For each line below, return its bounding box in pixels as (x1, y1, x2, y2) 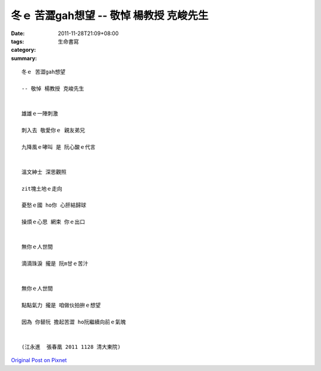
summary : (11, 54, 37, 62)
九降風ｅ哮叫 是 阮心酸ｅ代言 (21, 144, 96, 150)
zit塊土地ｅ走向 (21, 185, 62, 192)
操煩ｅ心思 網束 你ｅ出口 (21, 219, 86, 226)
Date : (11, 30, 25, 37)
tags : (11, 38, 24, 45)
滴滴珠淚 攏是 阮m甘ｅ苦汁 (21, 260, 89, 267)
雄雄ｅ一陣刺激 (21, 110, 58, 117)
